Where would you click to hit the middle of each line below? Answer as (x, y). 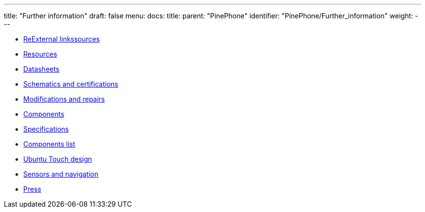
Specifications (46, 129)
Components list (49, 144)
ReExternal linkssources (62, 39)
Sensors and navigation (61, 174)
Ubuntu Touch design (58, 159)
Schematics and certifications (71, 84)
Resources (40, 54)
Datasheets (41, 69)
